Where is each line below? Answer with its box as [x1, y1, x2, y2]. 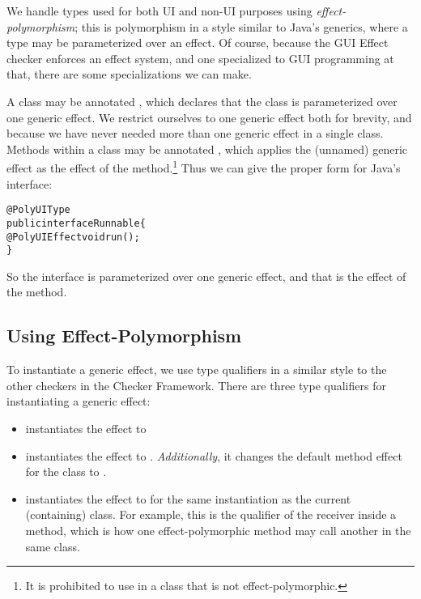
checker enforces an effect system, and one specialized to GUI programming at [6, 49, 394, 66]
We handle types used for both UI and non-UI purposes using [6, 2, 313, 19]
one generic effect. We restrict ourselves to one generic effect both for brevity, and [6, 108, 412, 125]
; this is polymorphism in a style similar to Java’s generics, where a [74, 18, 408, 35]
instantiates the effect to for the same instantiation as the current [25, 490, 351, 507]
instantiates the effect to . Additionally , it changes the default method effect [25, 447, 402, 464]
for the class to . [25, 463, 107, 480]
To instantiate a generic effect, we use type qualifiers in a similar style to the [6, 361, 387, 378]
